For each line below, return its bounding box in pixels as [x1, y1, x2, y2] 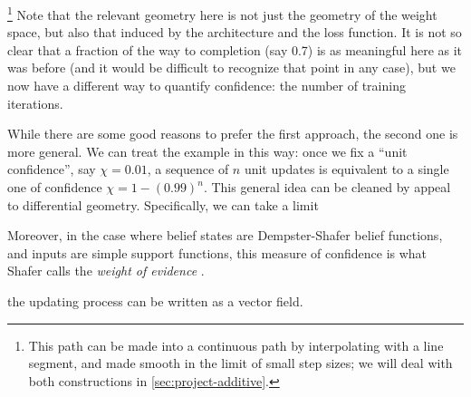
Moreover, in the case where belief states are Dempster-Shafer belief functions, [7, 226, 443, 245]
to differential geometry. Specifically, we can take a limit [7, 195, 319, 214]
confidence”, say [7, 160, 96, 179]
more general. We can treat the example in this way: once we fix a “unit [7, 141, 408, 160]
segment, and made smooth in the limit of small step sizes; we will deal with [28, 353, 453, 373]
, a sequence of [147, 160, 229, 179]
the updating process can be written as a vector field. [7, 291, 303, 310]
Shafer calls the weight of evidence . [7, 261, 205, 280]
